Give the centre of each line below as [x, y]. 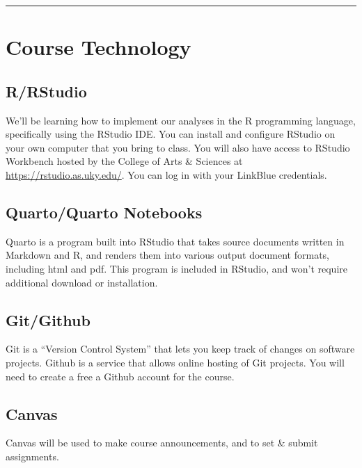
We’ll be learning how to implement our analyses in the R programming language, [181, 120]
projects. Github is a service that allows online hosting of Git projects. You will [175, 362]
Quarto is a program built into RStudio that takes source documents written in [175, 241]
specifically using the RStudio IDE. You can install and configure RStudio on [171, 134]
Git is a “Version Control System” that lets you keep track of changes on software [180, 349]
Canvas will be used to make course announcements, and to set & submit [162, 443]
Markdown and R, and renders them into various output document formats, [167, 255]
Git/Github [48, 320]
